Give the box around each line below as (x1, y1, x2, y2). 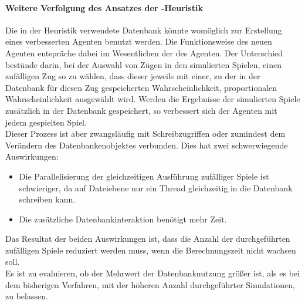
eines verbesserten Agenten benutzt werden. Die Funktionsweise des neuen (5, 35, 272, 48)
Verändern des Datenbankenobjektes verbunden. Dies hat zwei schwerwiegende (5, 139, 288, 151)
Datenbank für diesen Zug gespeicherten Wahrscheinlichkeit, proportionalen (5, 81, 277, 93)
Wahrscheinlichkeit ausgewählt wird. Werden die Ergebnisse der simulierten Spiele (5, 93, 300, 105)
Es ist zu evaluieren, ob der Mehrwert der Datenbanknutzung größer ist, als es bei (5, 267, 300, 279)
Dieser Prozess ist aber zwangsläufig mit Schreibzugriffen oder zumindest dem (5, 127, 286, 140)
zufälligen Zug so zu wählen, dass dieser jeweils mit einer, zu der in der (5, 70, 260, 82)
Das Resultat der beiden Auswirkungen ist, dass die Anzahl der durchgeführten (5, 232, 290, 245)
